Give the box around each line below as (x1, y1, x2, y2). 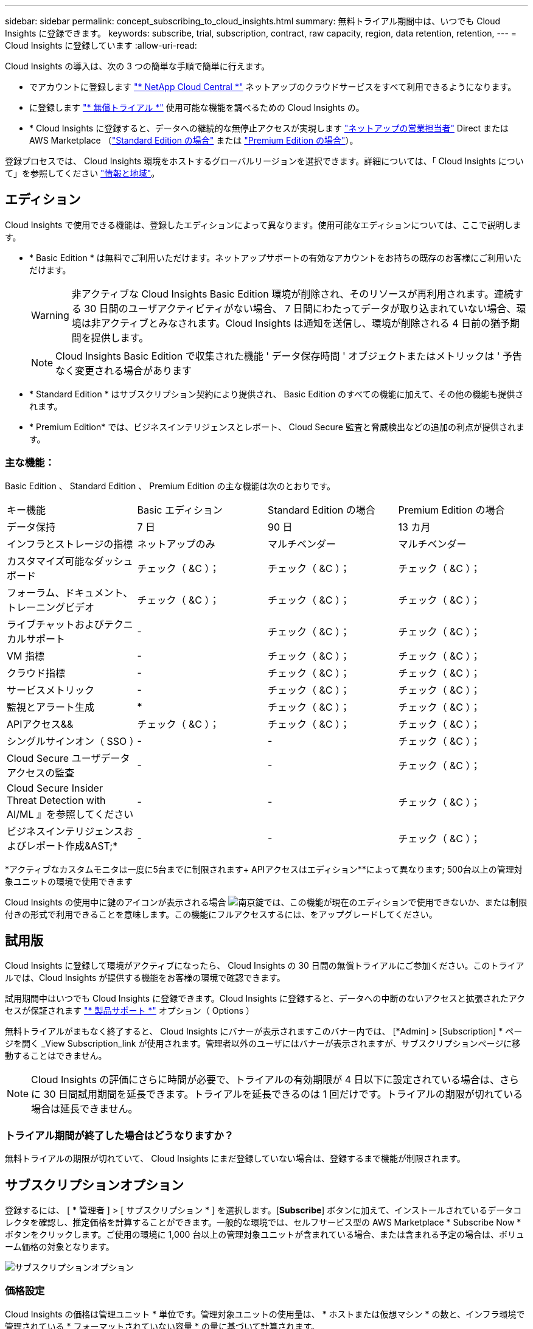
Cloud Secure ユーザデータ (7, 752, 130, 764)
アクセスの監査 (7, 766, 75, 779)
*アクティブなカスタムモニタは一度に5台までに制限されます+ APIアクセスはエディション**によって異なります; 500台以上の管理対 (5, 863, 523, 874)
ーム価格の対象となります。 (5, 1241, 114, 1252)
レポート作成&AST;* (26, 839, 118, 852)
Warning (31, 309, 69, 321)
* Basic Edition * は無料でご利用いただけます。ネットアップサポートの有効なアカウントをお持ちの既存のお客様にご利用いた (29, 252, 521, 263)
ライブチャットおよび (7, 618, 104, 630)
